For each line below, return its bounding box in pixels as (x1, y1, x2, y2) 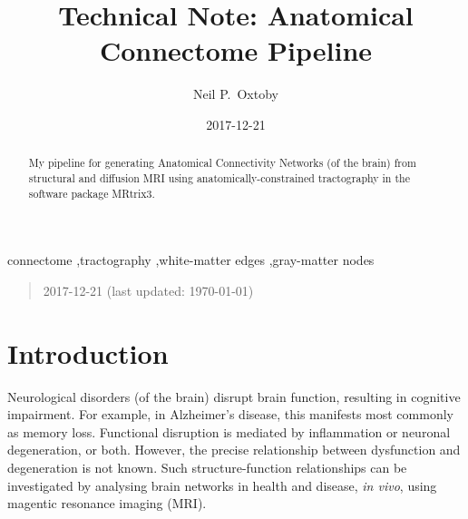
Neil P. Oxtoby (193, 84, 278, 103)
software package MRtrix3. (28, 185, 155, 201)
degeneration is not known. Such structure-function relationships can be (7, 457, 407, 476)
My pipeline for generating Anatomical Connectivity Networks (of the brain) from (28, 155, 416, 171)
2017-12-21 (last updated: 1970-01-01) (43, 280, 254, 299)
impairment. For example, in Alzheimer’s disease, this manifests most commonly (7, 405, 453, 424)
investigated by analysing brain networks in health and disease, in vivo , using (7, 475, 437, 495)
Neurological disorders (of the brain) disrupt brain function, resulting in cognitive (7, 387, 461, 406)
